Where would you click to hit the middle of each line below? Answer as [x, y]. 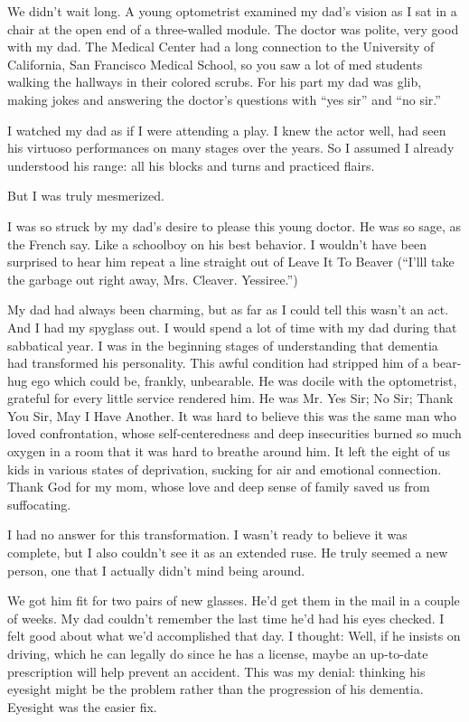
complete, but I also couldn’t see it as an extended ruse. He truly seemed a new [228, 553]
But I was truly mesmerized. [86, 196]
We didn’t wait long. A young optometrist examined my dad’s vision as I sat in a [232, 11]
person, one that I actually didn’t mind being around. [156, 570]
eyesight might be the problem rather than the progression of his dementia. [216, 689]
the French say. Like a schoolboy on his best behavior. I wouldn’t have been [217, 244]
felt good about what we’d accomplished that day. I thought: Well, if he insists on [234, 636]
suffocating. [39, 504]
